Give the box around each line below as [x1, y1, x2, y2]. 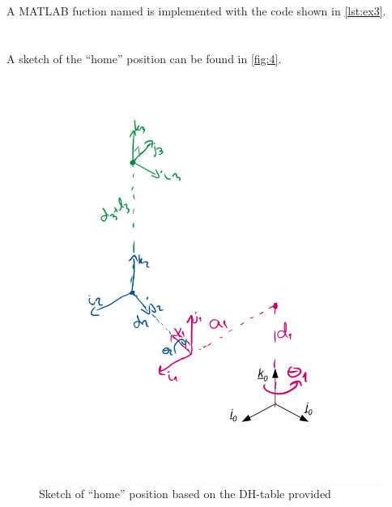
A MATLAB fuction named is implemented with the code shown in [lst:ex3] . [6, 2, 386, 19]
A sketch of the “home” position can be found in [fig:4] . [6, 49, 282, 66]
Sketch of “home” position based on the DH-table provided [39, 484, 331, 501]
